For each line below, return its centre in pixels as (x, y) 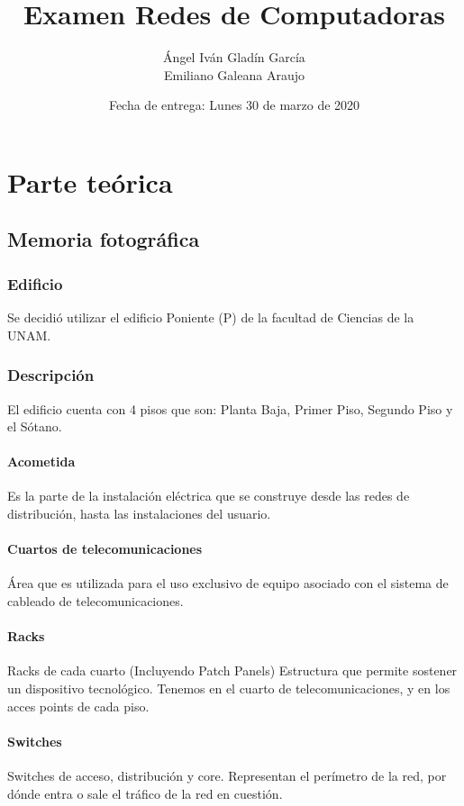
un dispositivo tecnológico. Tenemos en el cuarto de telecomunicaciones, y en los (229, 688)
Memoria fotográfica (104, 239)
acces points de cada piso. (78, 706)
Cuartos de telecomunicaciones (105, 549)
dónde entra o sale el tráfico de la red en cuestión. (145, 793)
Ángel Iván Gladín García (234, 57)
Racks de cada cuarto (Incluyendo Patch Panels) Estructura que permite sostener (232, 670)
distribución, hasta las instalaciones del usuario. (139, 514)
